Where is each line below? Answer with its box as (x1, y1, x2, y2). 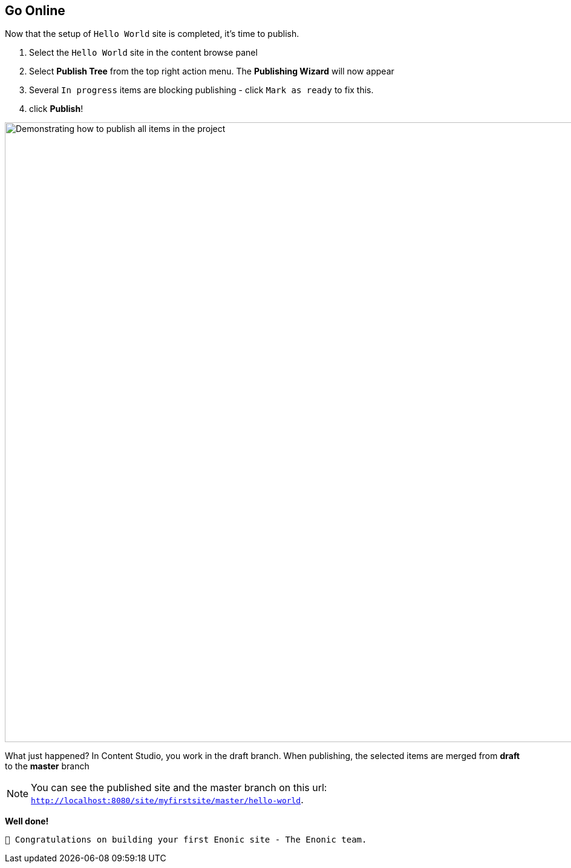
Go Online (5, 3, 65, 18)
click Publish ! (29, 104, 83, 114)
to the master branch (5, 761, 90, 772)
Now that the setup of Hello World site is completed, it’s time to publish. (5, 28, 299, 39)
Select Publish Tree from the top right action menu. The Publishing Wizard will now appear (29, 66, 394, 77)
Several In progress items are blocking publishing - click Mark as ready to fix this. (29, 85, 374, 96)
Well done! (5, 816, 49, 827)
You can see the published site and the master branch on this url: (31, 781, 327, 794)
